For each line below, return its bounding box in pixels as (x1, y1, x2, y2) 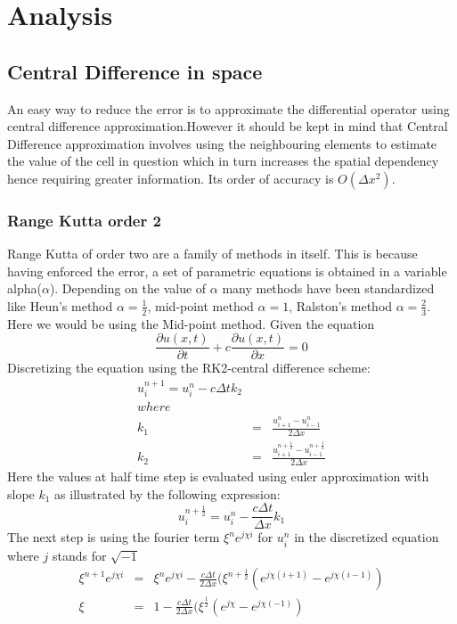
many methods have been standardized (222, 279, 435, 298)
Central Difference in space (7, 57, 263, 85)
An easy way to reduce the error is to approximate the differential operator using (7, 99, 450, 118)
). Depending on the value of (49, 279, 207, 298)
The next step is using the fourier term (7, 528, 220, 546)
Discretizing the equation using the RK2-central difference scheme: (7, 358, 371, 377)
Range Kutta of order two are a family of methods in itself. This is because (7, 244, 418, 263)
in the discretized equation (294, 528, 439, 546)
